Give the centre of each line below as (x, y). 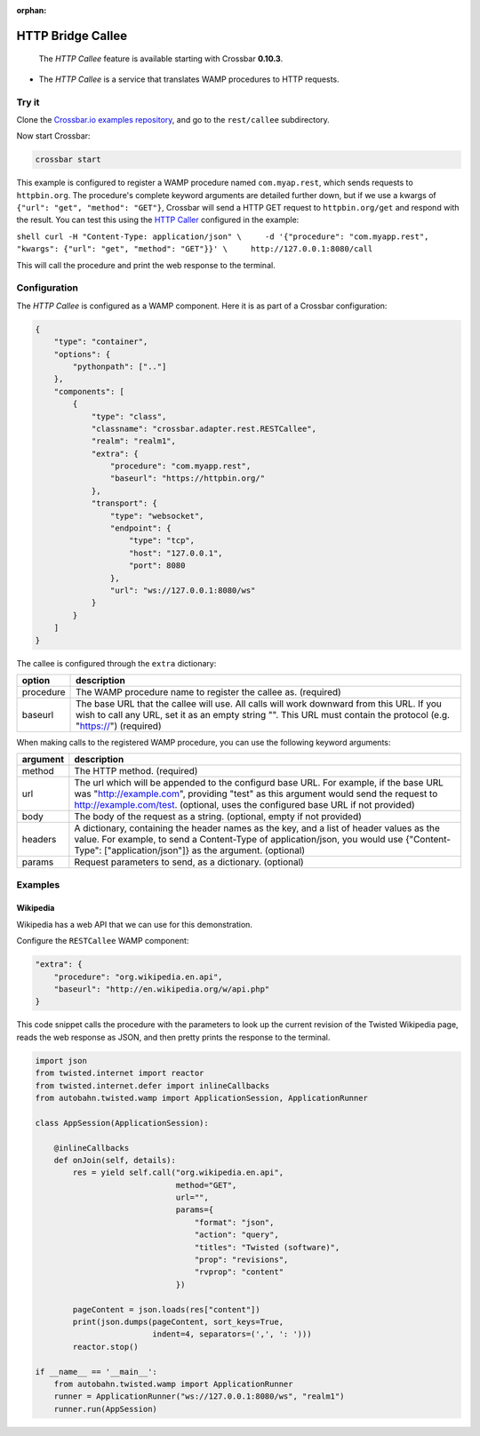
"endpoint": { (141, 528)
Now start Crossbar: (53, 136)
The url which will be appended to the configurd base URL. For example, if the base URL (259, 783)
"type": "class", (129, 416)
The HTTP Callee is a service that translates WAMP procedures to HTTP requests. (189, 79)
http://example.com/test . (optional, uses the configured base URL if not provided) (244, 805)
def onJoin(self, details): (115, 1160)
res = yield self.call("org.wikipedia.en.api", (178, 1173)
